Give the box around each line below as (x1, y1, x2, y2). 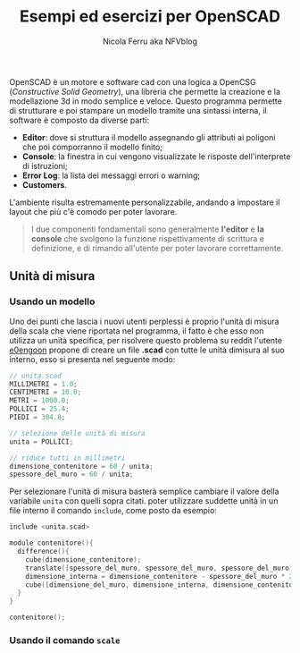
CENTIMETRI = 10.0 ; (9, 387, 82, 397)
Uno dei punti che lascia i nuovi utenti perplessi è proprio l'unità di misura (9, 316, 279, 326)
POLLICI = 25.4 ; (9, 404, 70, 413)
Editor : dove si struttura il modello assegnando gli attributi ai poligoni (21, 131, 276, 142)
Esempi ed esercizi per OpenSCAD (19, 6, 281, 27)
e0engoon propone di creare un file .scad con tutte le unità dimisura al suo (9, 344, 286, 355)
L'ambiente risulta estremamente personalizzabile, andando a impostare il (9, 197, 280, 208)
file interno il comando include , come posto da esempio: (9, 505, 217, 516)
